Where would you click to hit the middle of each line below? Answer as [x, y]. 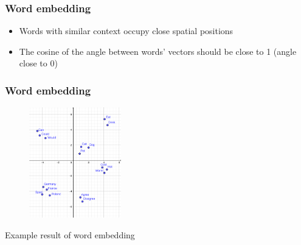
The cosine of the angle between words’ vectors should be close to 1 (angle [158, 51]
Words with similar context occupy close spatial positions [126, 31]
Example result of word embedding [70, 235]
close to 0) [38, 63]
